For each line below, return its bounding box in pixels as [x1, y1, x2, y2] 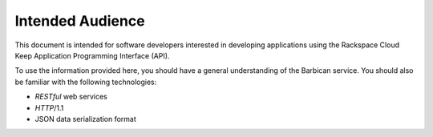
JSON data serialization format [34, 114, 136, 123]
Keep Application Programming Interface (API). [14, 50, 170, 60]
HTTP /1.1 [34, 103, 64, 112]
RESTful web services [34, 92, 107, 102]
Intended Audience [14, 12, 145, 30]
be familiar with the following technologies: [14, 77, 157, 87]
